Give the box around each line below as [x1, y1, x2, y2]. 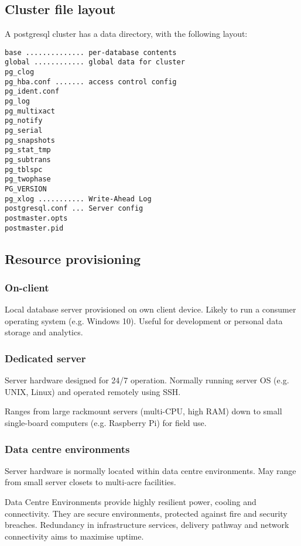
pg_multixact [5, 107, 55, 115]
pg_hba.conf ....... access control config [5, 77, 177, 86]
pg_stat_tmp [5, 146, 51, 154]
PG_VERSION [5, 184, 47, 193]
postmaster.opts [5, 214, 68, 222]
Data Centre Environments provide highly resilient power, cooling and [5, 496, 256, 508]
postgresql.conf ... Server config [5, 204, 143, 213]
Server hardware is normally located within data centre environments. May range [5, 464, 296, 476]
